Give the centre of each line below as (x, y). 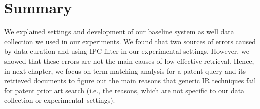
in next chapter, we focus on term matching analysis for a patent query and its (125, 71)
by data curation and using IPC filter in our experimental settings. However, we (127, 51)
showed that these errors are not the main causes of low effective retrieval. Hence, (129, 61)
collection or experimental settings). (60, 100)
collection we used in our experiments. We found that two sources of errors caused (130, 41)
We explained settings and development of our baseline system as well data (119, 32)
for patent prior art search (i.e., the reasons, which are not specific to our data (124, 90)
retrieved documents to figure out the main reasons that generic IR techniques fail (130, 81)
